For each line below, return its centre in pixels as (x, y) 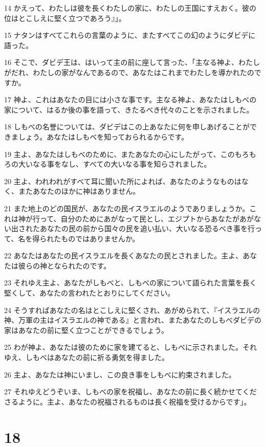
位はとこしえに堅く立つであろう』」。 (65, 18)
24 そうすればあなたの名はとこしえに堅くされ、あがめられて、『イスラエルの (132, 310)
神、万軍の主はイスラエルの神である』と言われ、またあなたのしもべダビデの (133, 320)
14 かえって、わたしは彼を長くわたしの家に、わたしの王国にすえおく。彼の (130, 8)
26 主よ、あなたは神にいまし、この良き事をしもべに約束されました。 (120, 374)
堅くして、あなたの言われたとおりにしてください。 (90, 293)
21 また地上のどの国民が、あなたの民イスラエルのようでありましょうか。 (127, 208)
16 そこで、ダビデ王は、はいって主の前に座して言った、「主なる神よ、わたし (132, 62)
